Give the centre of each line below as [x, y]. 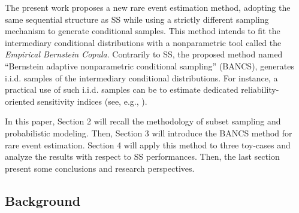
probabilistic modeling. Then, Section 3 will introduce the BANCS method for [149, 133]
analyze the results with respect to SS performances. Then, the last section [142, 156]
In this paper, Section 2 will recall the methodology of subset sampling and [143, 121]
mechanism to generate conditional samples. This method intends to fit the [143, 31]
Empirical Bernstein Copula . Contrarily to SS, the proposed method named [144, 54]
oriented [20, 101]
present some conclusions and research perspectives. [100, 168]
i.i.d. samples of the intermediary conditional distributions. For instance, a [141, 77]
